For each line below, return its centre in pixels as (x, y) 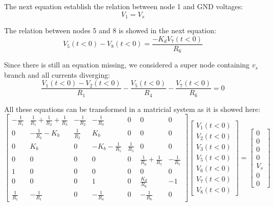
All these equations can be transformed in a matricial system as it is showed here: (132, 109)
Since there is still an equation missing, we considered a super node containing (127, 65)
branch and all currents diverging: (57, 74)
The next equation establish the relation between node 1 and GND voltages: (124, 6)
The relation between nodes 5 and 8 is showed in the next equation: (110, 30)
